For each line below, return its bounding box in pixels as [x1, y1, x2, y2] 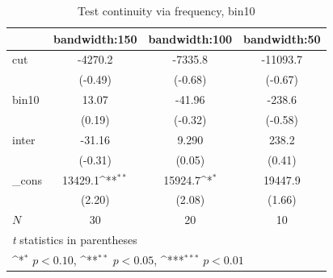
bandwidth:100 [148, 30, 233, 47]
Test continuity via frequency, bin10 [78, 2, 255, 19]
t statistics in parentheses [12, 231, 137, 248]
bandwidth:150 [53, 30, 137, 47]
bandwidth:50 [243, 30, 321, 47]
